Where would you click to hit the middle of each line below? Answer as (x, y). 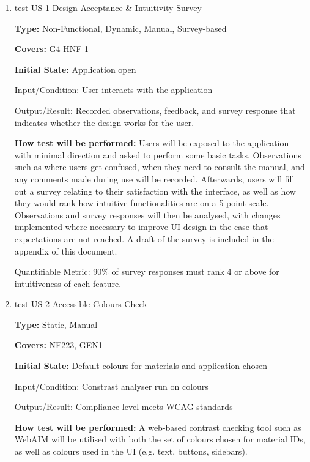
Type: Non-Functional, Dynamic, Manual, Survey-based (120, 28)
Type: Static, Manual (56, 324)
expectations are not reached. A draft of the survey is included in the (144, 238)
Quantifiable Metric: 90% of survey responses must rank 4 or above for (147, 271)
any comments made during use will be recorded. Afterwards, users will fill (154, 178)
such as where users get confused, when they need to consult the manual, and (160, 167)
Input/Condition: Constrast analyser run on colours (111, 386)
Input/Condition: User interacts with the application (113, 90)
